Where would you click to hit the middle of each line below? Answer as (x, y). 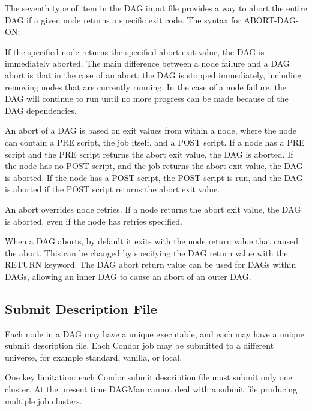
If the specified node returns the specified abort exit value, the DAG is (135, 51)
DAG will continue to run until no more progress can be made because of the (147, 99)
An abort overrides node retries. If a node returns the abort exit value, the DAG (153, 209)
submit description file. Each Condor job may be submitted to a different (139, 345)
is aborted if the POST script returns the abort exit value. (112, 189)
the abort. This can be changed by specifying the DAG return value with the (146, 253)
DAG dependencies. (41, 110)
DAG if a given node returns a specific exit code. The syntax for (123, 19)
